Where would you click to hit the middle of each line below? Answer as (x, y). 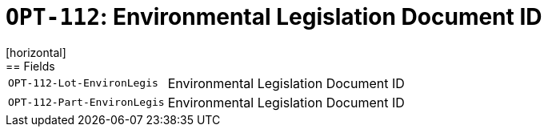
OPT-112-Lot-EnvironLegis (83, 83)
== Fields (30, 66)
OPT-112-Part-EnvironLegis (86, 103)
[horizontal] (36, 52)
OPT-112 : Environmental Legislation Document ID (274, 17)
